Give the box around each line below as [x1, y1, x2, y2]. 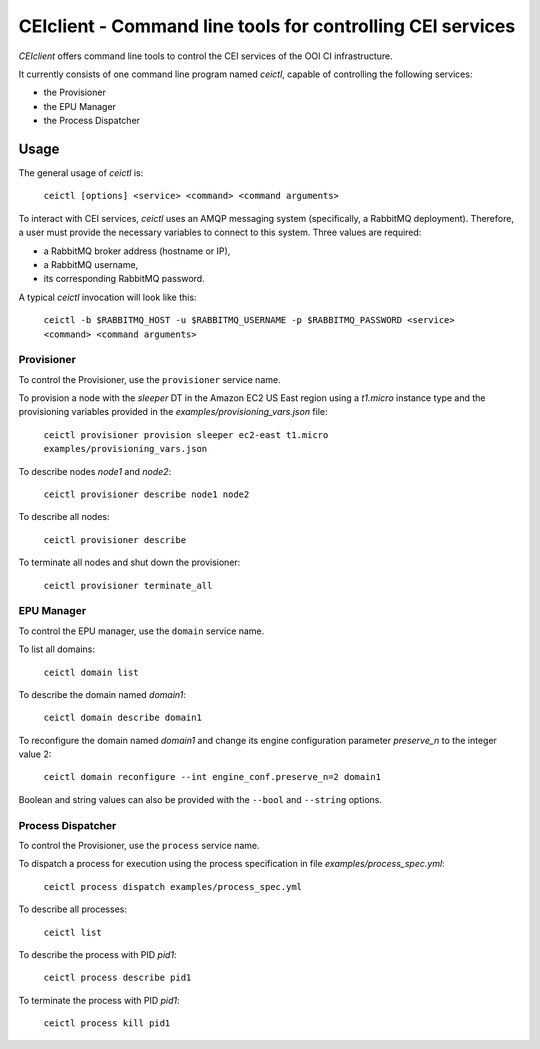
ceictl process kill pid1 [43, 1018, 171, 1029]
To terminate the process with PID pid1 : [18, 994, 180, 1006]
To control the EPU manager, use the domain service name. [18, 625, 265, 637]
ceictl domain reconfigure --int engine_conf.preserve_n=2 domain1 [43, 771, 382, 783]
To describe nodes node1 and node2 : [18, 465, 172, 477]
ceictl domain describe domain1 [43, 712, 202, 724]
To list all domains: [18, 643, 95, 655]
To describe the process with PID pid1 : [18, 948, 177, 960]
